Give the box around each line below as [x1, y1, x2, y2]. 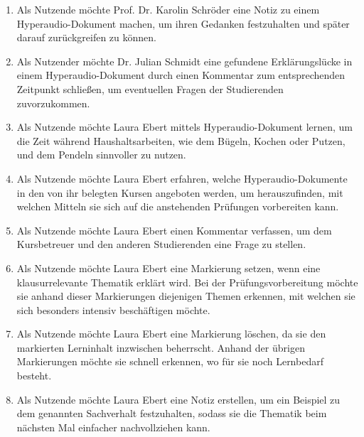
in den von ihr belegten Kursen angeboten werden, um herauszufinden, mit [16, 185, 343, 200]
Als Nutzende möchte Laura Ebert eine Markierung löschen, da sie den [16, 326, 326, 341]
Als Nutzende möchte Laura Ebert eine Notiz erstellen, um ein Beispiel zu [16, 392, 341, 406]
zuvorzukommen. [16, 95, 90, 110]
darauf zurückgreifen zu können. [16, 30, 156, 45]
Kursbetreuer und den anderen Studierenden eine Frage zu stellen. [16, 237, 306, 252]
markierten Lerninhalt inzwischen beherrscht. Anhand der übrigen [16, 340, 305, 355]
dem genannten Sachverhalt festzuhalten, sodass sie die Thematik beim [16, 406, 327, 421]
